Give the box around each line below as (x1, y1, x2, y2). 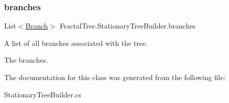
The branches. (4, 55, 48, 65)
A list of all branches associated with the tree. (4, 37, 148, 48)
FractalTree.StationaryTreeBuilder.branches (60, 20, 196, 31)
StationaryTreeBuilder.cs (4, 89, 81, 99)
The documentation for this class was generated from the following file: (4, 72, 225, 82)
